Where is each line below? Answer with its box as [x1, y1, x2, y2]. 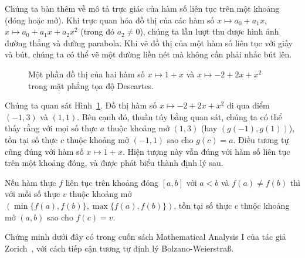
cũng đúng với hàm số [5, 145, 84, 157]
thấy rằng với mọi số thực [5, 122, 98, 134]
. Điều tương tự [233, 133, 289, 145]
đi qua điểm [227, 99, 270, 111]
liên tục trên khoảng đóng [65, 176, 159, 188]
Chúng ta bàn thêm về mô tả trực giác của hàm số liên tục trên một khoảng [5, 2, 280, 14]
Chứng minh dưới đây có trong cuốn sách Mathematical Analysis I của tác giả [5, 230, 286, 243]
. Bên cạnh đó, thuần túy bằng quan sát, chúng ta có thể [77, 110, 282, 123]
